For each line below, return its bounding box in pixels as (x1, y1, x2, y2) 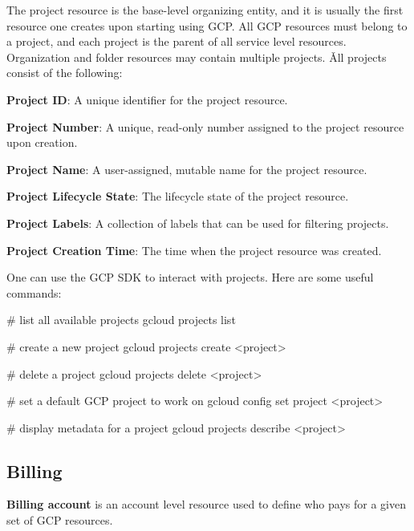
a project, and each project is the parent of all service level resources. (6, 33, 347, 50)
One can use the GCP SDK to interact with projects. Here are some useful (6, 269, 374, 286)
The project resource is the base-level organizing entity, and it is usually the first (6, 2, 404, 18)
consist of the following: (6, 64, 123, 81)
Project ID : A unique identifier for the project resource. (6, 91, 288, 107)
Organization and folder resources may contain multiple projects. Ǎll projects (6, 48, 387, 65)
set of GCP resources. (6, 512, 113, 529)
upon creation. (6, 134, 78, 151)
